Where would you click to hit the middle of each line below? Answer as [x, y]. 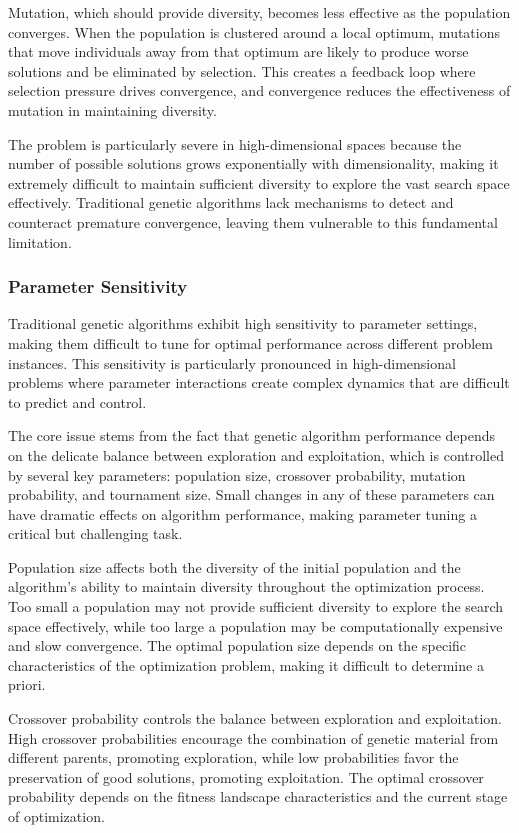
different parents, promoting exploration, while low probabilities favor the [233, 757]
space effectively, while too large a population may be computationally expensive [255, 625]
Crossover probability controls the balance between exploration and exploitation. [255, 718]
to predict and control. [77, 401]
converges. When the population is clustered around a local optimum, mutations [254, 31]
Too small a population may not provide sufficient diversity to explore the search [256, 606]
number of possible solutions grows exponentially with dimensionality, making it [253, 163]
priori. [27, 684]
